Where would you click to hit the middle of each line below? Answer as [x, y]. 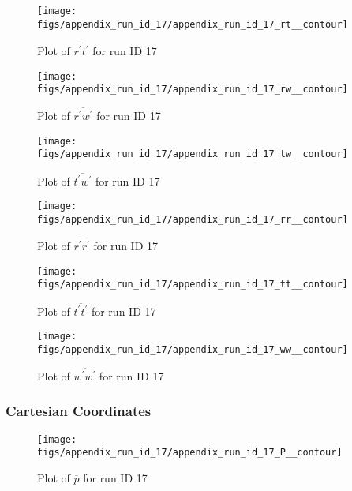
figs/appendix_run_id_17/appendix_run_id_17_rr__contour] [193, 220]
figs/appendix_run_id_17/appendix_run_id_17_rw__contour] [193, 90]
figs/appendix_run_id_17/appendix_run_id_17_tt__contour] [193, 285]
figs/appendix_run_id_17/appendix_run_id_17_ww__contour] [193, 349]
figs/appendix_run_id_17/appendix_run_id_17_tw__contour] [193, 154]
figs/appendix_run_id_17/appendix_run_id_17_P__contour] [190, 453]
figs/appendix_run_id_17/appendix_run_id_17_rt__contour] [193, 24]
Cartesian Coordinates [79, 411]
